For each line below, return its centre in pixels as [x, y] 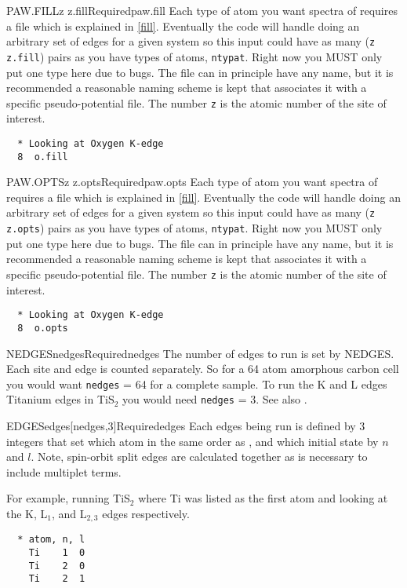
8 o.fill [43, 157]
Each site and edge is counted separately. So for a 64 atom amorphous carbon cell [203, 369]
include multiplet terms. [64, 471]
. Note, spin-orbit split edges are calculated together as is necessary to [199, 457]
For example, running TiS [68, 498]
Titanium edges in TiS [60, 399]
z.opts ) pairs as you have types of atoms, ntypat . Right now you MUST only [194, 228]
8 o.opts [43, 328]
